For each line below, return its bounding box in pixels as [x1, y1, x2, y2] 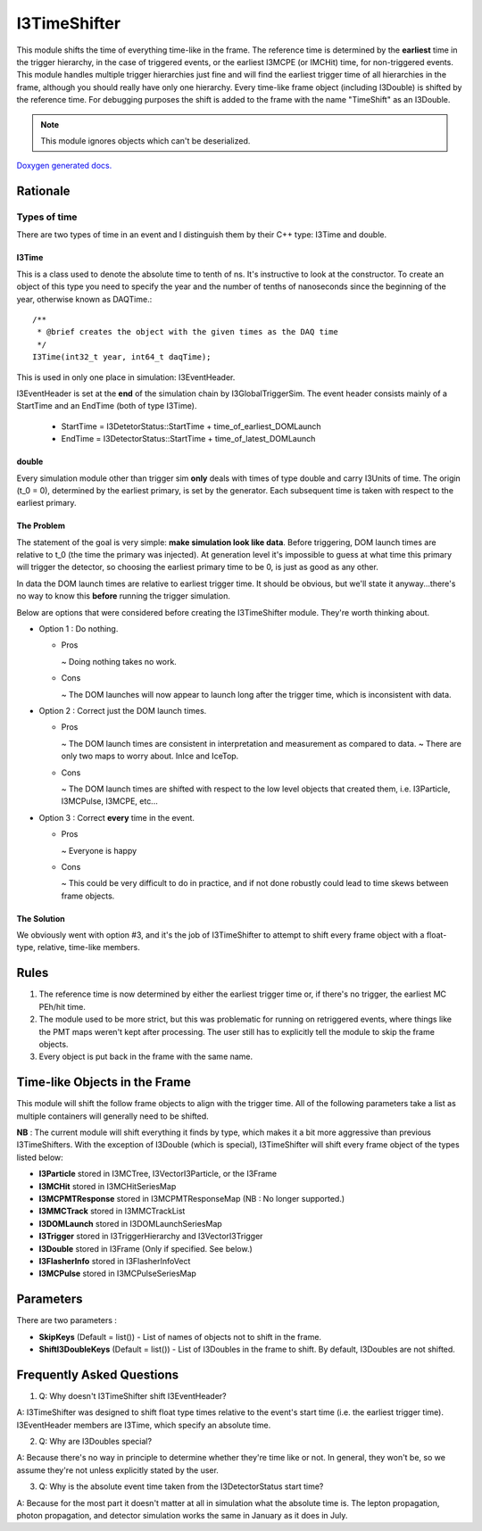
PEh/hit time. [38, 1001, 87, 1012]
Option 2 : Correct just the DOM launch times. [38, 705, 207, 716]
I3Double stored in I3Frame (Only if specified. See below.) [38, 1243, 253, 1254]
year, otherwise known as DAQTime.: [16, 294, 153, 304]
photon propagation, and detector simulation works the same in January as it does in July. [16, 1510, 348, 1521]
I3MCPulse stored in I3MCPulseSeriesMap [38, 1268, 196, 1279]
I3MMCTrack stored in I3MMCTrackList [38, 1205, 186, 1217]
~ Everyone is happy [61, 845, 137, 856]
